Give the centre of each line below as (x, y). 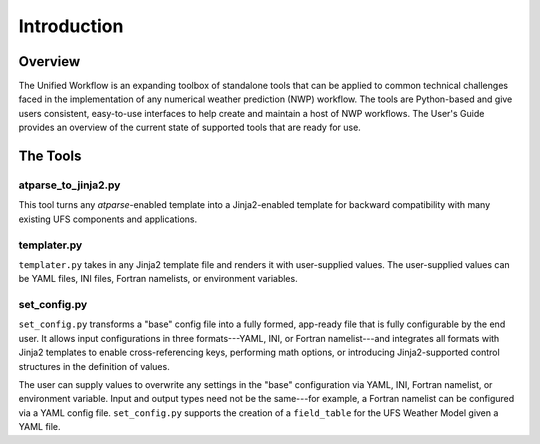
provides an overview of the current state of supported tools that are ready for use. (190, 127)
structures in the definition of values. (94, 366)
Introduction (71, 26)
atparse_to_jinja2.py (69, 185)
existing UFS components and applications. (108, 219)
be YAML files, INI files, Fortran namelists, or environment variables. (158, 279)
